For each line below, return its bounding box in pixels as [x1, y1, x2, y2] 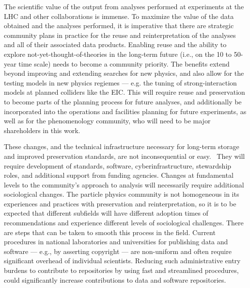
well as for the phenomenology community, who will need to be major [4, 116, 211, 126]
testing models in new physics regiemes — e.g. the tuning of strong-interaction [4, 77, 237, 87]
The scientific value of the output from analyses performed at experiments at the [4, 1, 244, 11]
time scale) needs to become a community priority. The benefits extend [18, 58, 230, 68]
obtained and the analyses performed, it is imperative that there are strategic [4, 20, 234, 31]
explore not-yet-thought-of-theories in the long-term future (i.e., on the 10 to [4, 49, 232, 59]
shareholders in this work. [4, 125, 80, 135]
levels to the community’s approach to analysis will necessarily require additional [4, 179, 244, 189]
